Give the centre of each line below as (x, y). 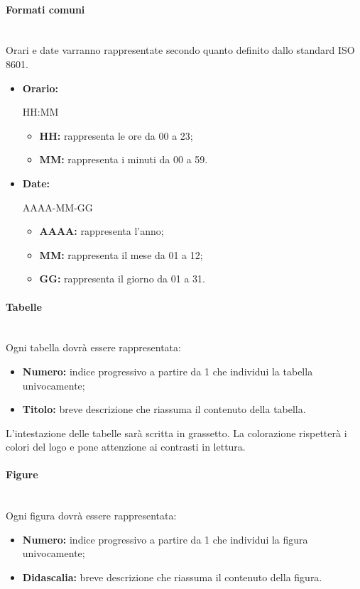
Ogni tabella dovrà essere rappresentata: (93, 347)
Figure (22, 474)
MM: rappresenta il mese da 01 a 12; (121, 254)
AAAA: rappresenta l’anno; (102, 231)
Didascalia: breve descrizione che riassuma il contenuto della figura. (172, 577)
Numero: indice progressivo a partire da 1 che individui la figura (165, 539)
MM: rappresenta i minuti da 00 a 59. (124, 159)
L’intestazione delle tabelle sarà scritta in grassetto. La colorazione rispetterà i (176, 433)
